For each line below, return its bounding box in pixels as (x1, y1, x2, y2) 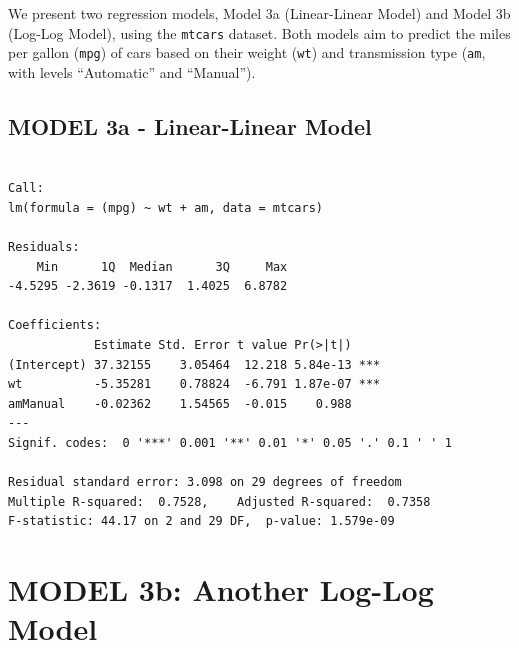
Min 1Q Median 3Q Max (36, 259, 288, 274)
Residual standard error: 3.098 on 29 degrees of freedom (8, 475, 402, 490)
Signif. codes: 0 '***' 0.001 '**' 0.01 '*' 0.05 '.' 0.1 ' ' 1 (8, 436, 452, 451)
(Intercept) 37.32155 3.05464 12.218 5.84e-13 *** (8, 357, 381, 372)
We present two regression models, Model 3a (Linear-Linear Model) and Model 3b (8, 3, 511, 23)
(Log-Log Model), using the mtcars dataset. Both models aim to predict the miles (8, 22, 511, 43)
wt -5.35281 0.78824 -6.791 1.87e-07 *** (8, 377, 381, 392)
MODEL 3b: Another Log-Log (8, 569, 434, 610)
